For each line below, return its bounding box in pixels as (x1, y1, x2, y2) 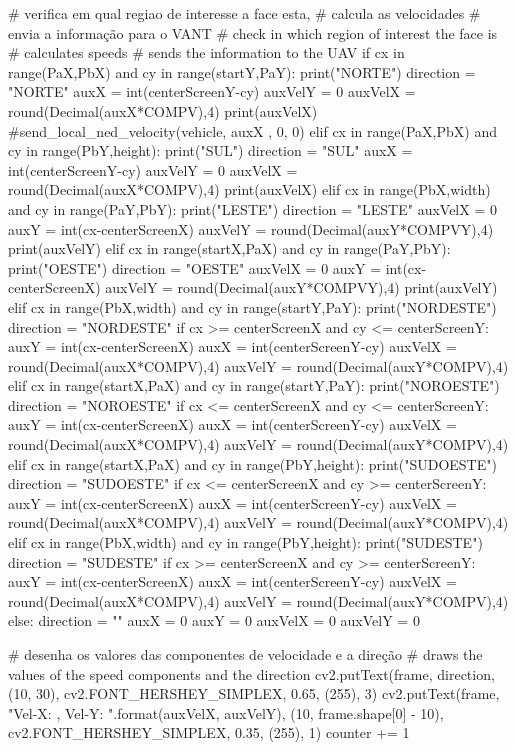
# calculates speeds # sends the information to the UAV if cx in (8, 42, 405, 63)
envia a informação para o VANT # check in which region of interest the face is (8, 22, 498, 43)
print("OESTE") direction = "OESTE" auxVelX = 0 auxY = (8, 257, 382, 278)
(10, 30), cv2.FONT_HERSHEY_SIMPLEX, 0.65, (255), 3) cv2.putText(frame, (8, 683, 500, 704)
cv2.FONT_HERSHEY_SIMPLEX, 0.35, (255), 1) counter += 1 (8, 722, 410, 743)
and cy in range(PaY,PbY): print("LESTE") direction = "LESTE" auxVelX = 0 (8, 198, 497, 219)
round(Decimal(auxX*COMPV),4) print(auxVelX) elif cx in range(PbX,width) (8, 179, 491, 200)
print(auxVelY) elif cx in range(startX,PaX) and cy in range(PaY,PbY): (8, 238, 451, 259)
